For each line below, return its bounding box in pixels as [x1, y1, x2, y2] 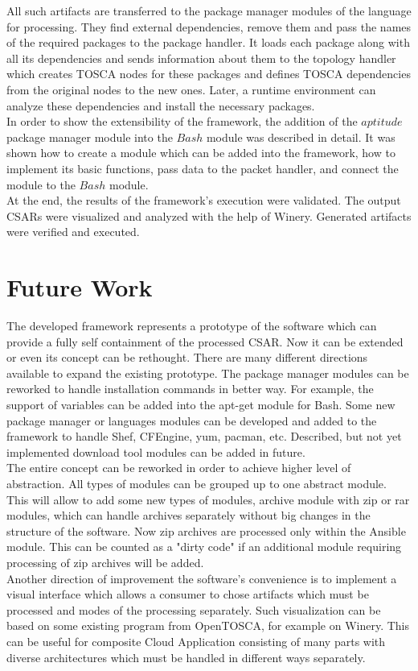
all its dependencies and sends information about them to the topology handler [6, 49, 396, 66]
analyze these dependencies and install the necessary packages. [6, 97, 315, 114]
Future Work [6, 271, 153, 304]
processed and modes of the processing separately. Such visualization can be [6, 601, 381, 618]
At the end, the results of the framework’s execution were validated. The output [6, 192, 401, 209]
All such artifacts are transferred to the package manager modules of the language [6, 2, 412, 19]
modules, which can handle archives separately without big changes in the [6, 507, 371, 524]
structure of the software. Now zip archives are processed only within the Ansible [6, 522, 406, 539]
